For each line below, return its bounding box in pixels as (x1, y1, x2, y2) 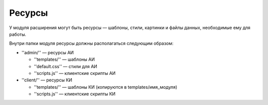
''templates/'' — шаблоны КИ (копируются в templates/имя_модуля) (34, 84, 178, 90)
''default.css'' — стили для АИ (34, 63, 98, 69)
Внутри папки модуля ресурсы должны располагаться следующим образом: (9, 40, 174, 46)
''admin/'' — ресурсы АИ (21, 49, 74, 55)
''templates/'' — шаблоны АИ (34, 57, 95, 63)
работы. (9, 31, 27, 37)
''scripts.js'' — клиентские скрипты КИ (34, 91, 116, 97)
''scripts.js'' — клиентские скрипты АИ (34, 70, 116, 76)
